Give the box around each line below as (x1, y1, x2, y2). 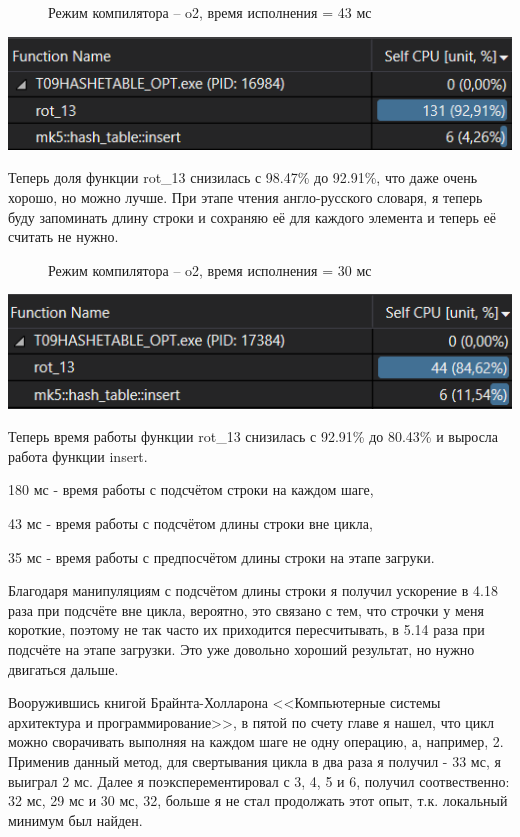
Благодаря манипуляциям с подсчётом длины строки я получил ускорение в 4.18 (8, 580, 498, 601)
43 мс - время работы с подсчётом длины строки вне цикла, (8, 513, 373, 534)
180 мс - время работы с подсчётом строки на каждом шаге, (8, 479, 374, 500)
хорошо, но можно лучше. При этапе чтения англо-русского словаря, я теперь (8, 187, 483, 208)
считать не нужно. (8, 226, 119, 247)
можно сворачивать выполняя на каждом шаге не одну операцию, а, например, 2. (8, 731, 504, 752)
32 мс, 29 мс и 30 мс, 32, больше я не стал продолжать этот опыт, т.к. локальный (8, 790, 508, 811)
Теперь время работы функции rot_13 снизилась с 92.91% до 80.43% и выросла (8, 426, 499, 447)
